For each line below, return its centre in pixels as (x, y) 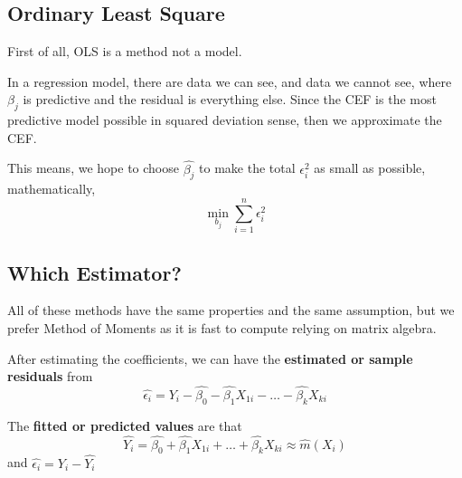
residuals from (50, 376)
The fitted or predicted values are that (125, 425)
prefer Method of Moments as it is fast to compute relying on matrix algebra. (222, 327)
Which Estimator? (94, 272)
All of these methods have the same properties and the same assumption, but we (231, 310)
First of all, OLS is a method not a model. (125, 51)
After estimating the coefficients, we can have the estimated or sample (210, 358)
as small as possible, (370, 168)
